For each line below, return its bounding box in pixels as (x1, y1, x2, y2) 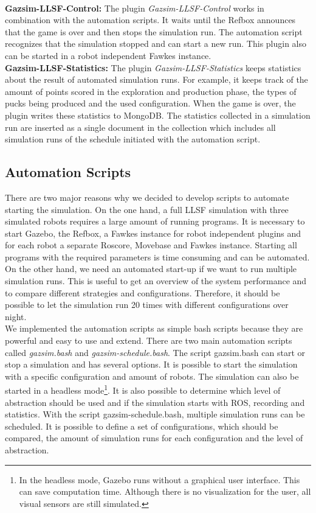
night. (5, 310, 27, 323)
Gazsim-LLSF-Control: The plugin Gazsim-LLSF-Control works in (5, 1, 264, 14)
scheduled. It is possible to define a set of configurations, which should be (5, 419, 278, 432)
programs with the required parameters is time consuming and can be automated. (5, 250, 310, 263)
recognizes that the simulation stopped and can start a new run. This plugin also (5, 37, 307, 50)
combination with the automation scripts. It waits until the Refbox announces (5, 13, 296, 26)
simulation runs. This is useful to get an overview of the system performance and (5, 274, 307, 287)
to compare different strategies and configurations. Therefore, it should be (5, 286, 280, 299)
